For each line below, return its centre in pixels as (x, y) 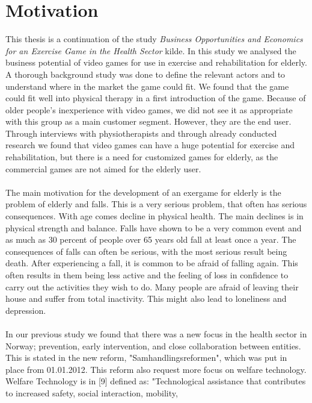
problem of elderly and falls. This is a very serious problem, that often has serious (156, 204)
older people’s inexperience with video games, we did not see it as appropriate (149, 109)
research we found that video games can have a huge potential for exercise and (150, 145)
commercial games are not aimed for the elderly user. (103, 168)
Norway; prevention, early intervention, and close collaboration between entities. (153, 345)
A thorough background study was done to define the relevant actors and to (145, 74)
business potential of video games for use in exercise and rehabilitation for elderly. (156, 62)
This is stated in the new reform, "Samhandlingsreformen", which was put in (146, 358)
